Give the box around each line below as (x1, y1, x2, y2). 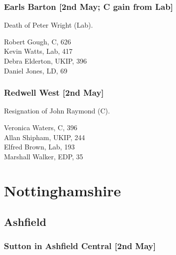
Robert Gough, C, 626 (4, 36, 71, 46)
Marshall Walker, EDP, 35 (4, 151, 83, 161)
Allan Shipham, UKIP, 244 (4, 132, 85, 142)
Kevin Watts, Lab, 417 (4, 46, 73, 56)
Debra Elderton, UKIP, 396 (4, 56, 87, 66)
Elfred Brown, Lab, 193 (4, 142, 75, 152)
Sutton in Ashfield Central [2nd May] (4, 240, 156, 252)
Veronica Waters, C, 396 (4, 122, 77, 132)
